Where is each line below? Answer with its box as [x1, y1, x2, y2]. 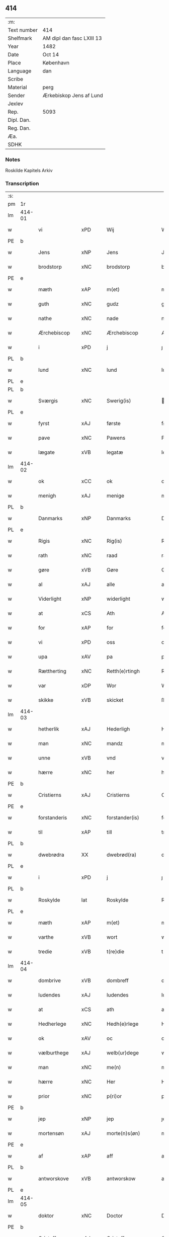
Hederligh [106, 725, 130, 732]
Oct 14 [42, 51, 59, 58]
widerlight [106, 596, 131, 603]
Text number [8, 26, 38, 33]
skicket [106, 697, 124, 704]
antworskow [106, 1175, 136, 1182]
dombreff [106, 977, 129, 984]
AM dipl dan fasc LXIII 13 [42, 35, 102, 42]
